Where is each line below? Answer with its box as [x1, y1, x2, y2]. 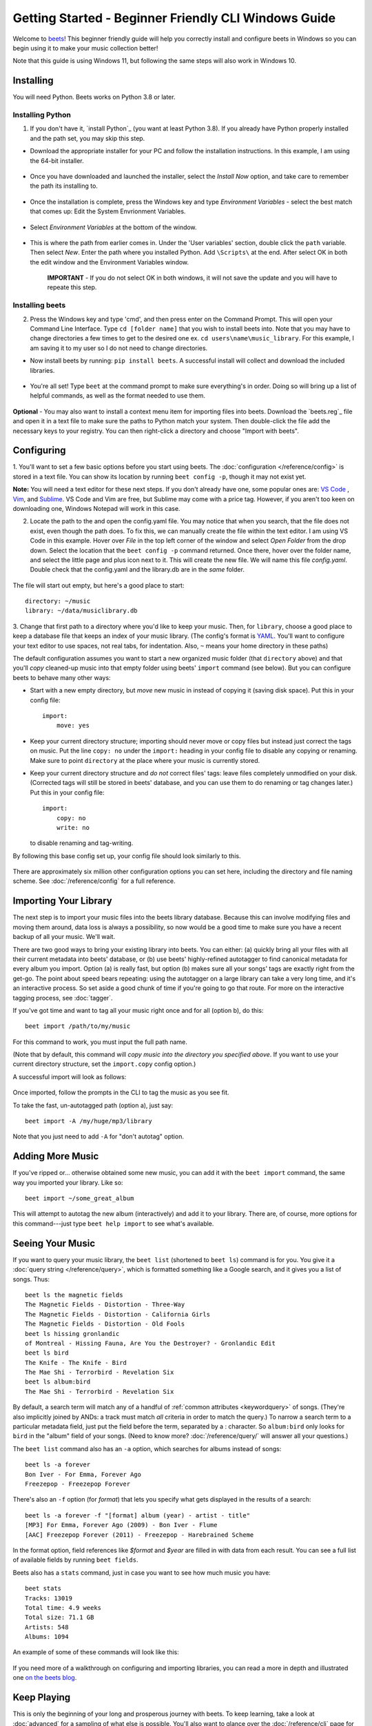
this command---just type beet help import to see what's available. [12, 1219, 214, 1228]
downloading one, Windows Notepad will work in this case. [12, 504, 180, 512]
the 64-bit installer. [30, 156, 84, 165]
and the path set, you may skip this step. [30, 134, 145, 142]
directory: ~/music [25, 597, 91, 605]
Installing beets [12, 300, 66, 310]
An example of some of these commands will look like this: [12, 1648, 179, 1656]
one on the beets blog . [12, 1674, 77, 1682]
